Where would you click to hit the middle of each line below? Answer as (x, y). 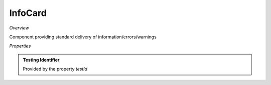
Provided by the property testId (55, 69)
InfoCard (28, 13)
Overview (19, 28)
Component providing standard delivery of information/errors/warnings (83, 37)
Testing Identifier (41, 60)
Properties (20, 46)
